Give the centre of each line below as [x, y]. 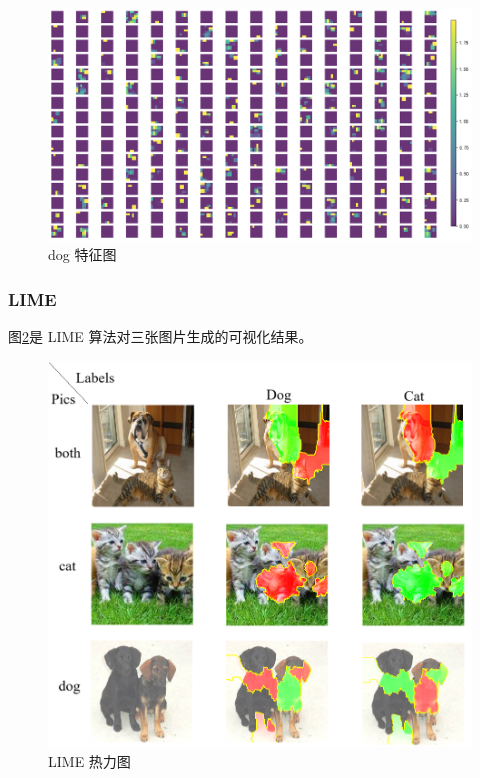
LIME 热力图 [89, 760]
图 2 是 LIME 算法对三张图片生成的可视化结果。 [160, 336]
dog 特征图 [82, 254]
